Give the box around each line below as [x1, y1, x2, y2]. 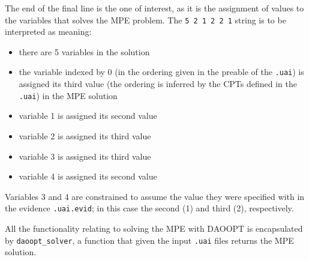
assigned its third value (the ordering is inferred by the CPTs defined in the [19, 77, 297, 90]
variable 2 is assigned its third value [19, 129, 151, 142]
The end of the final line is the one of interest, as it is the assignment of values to [5, 2, 304, 14]
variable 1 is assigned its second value [19, 109, 157, 122]
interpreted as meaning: [5, 25, 92, 38]
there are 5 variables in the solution [19, 45, 150, 58]
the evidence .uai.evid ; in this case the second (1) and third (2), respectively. [5, 202, 294, 214]
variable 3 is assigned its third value [19, 150, 151, 162]
